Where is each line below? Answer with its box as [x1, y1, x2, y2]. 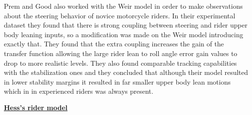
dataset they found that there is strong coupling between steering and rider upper [4, 20, 248, 30]
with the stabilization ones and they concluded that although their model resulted [4, 67, 248, 77]
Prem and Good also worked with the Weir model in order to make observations [4, 1, 243, 11]
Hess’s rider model [4, 102, 67, 112]
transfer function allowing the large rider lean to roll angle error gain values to [4, 48, 237, 58]
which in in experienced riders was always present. [4, 86, 153, 96]
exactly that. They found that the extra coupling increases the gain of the [4, 39, 224, 49]
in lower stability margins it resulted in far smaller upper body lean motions [4, 76, 231, 86]
